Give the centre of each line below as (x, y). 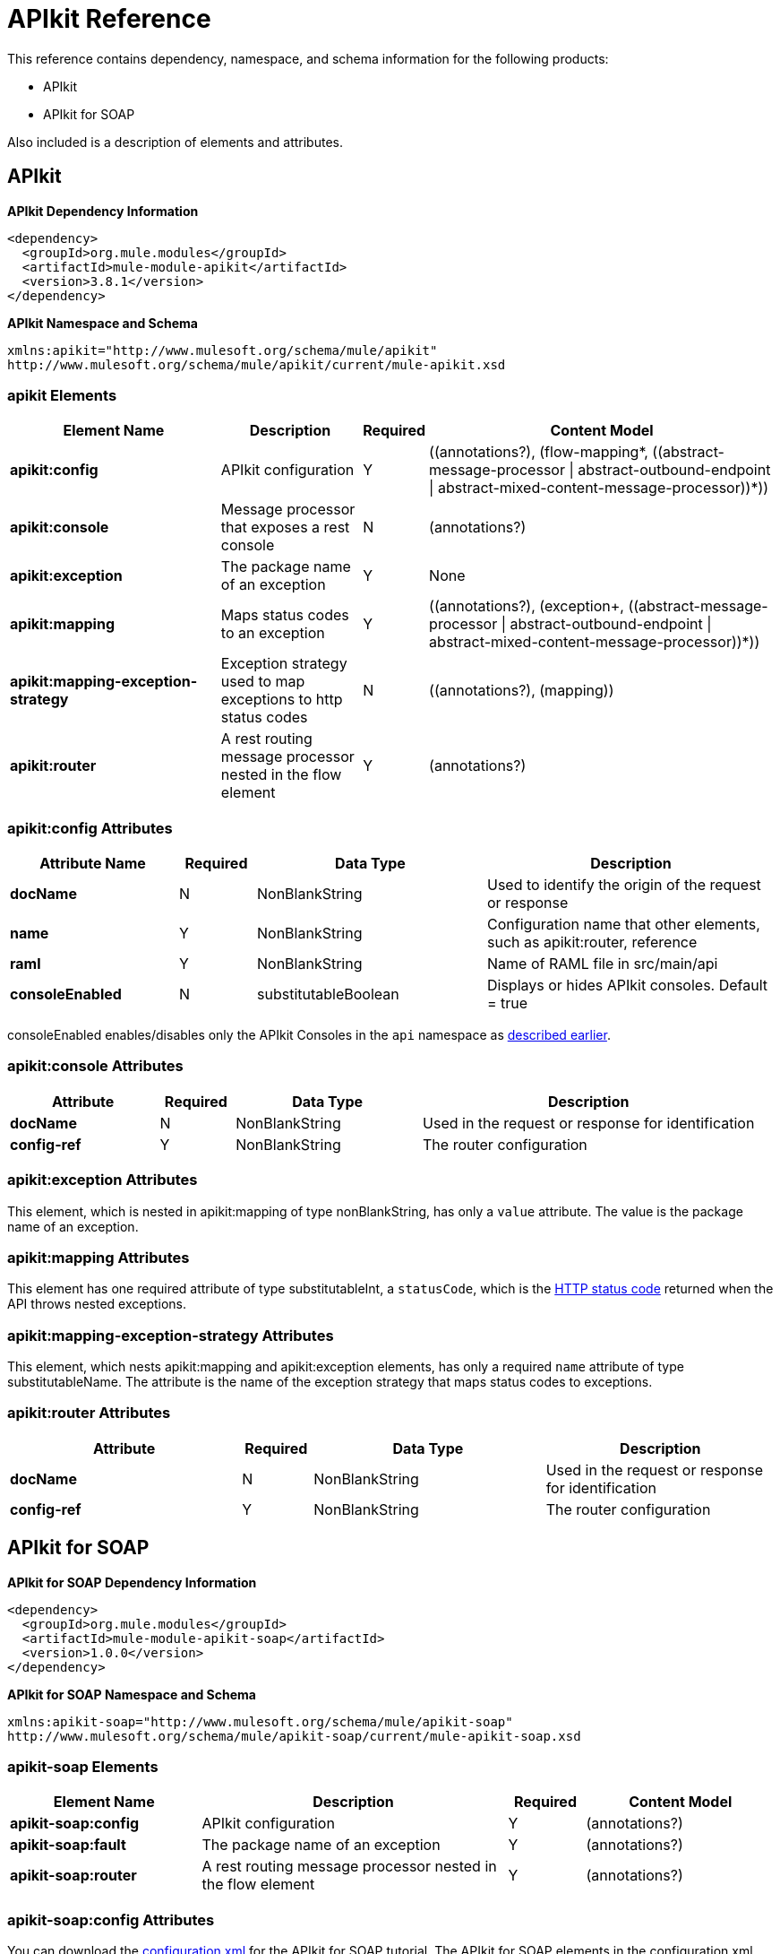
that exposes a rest (285, 527)
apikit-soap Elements (83, 1767)
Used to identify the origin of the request (624, 885)
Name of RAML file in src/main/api (603, 964)
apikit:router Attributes (89, 1413)
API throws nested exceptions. (97, 1304)
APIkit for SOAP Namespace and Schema (132, 1694)
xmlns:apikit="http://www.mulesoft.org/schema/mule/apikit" (223, 350)
